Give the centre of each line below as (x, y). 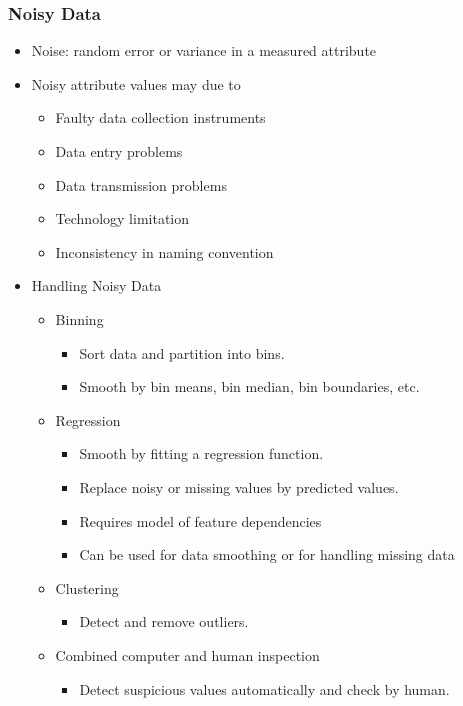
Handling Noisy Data (96, 285)
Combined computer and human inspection (187, 654)
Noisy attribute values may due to (136, 83)
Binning (79, 318)
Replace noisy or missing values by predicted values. (239, 486)
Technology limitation (122, 218)
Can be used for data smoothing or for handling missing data (267, 554)
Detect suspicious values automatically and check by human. (264, 688)
